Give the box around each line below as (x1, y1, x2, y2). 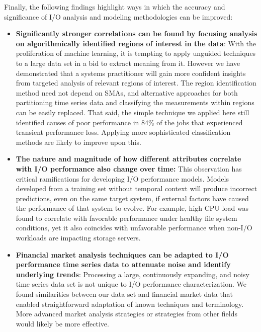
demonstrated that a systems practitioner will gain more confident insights (16, 67, 246, 78)
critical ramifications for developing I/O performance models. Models (16, 173, 229, 184)
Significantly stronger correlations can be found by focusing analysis (16, 28, 257, 39)
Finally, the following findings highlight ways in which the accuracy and (4, 2, 225, 12)
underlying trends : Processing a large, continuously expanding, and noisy (16, 269, 249, 279)
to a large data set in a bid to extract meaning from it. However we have (16, 57, 240, 68)
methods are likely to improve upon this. (16, 136, 141, 147)
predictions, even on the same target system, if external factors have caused (16, 193, 249, 203)
